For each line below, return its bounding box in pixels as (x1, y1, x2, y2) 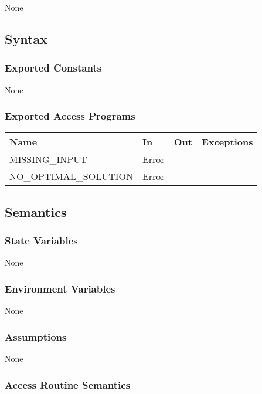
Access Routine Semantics (5, 377, 131, 392)
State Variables (5, 233, 78, 248)
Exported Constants (5, 60, 102, 75)
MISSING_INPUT (9, 152, 87, 167)
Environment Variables (5, 281, 115, 295)
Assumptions (5, 329, 67, 344)
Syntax (5, 29, 47, 47)
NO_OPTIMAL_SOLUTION (9, 169, 133, 184)
